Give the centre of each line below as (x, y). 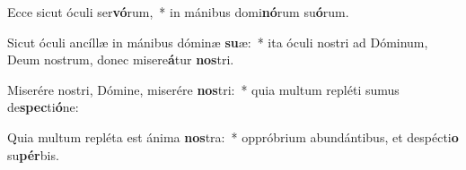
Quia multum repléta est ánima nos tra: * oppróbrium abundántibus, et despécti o (233, 136)
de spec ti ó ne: (43, 107)
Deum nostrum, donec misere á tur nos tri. (121, 59)
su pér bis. (33, 154)
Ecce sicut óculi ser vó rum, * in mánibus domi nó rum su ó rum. (178, 12)
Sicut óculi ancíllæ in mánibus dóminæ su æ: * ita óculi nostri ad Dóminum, (218, 42)
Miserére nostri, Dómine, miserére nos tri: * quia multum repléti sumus (203, 89)
